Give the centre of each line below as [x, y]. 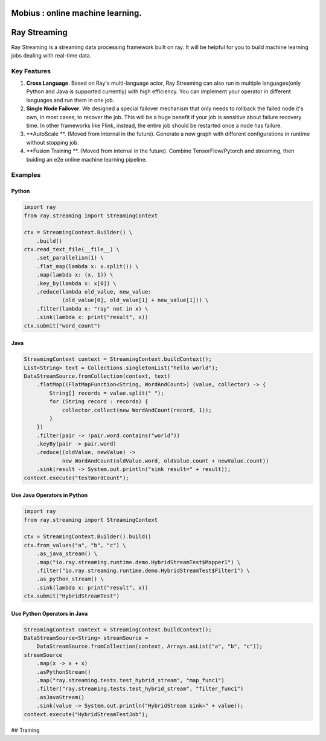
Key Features [31, 71]
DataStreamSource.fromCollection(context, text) [97, 376]
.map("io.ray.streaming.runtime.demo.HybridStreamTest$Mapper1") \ [139, 562]
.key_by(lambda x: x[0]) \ [77, 283]
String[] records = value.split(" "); [107, 393]
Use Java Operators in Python [50, 495]
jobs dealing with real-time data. [51, 55]
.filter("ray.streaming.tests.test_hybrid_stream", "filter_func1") [140, 689]
